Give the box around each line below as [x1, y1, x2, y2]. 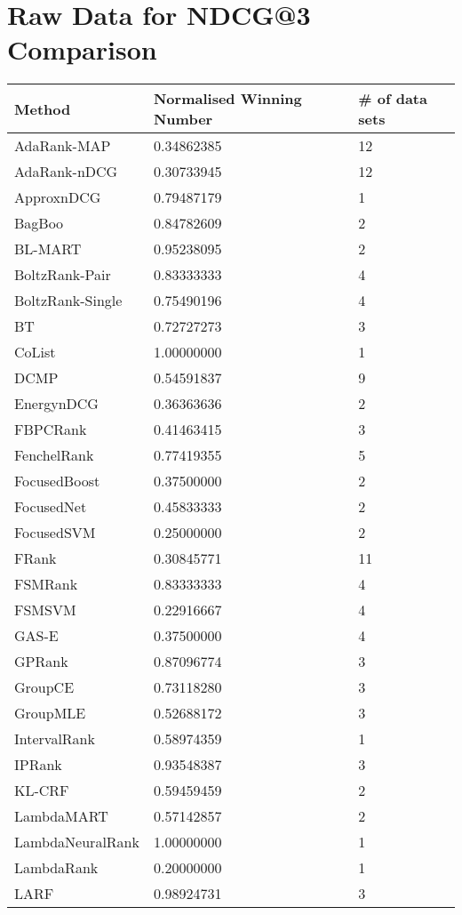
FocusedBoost [14, 470, 100, 492]
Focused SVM [14, 522, 96, 543]
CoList [14, 341, 56, 363]
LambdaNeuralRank [14, 831, 139, 853]
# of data [358, 88, 427, 109]
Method [14, 98, 71, 119]
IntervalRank [14, 728, 95, 750]
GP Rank [14, 651, 68, 672]
